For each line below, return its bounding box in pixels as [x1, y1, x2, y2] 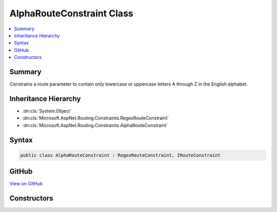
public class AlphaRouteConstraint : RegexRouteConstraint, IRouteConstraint [20, 152, 221, 158]
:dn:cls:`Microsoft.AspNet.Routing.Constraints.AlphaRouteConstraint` [22, 122, 168, 128]
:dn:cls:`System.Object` [22, 108, 72, 114]
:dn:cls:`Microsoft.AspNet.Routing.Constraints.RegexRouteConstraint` [22, 115, 169, 121]
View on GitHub [9, 181, 43, 187]
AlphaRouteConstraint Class [9, 8, 133, 19]
